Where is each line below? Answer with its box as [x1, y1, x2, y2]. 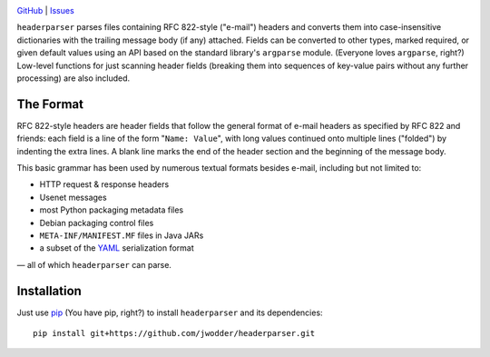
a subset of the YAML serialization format [39, 243, 194, 253]
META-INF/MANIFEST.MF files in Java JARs [39, 230, 204, 241]
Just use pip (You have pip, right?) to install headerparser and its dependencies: [16, 307, 323, 318]
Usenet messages [39, 192, 108, 203]
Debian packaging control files [39, 217, 154, 228]
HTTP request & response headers [39, 179, 170, 190]
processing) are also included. [16, 73, 131, 84]
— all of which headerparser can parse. [16, 259, 172, 270]
